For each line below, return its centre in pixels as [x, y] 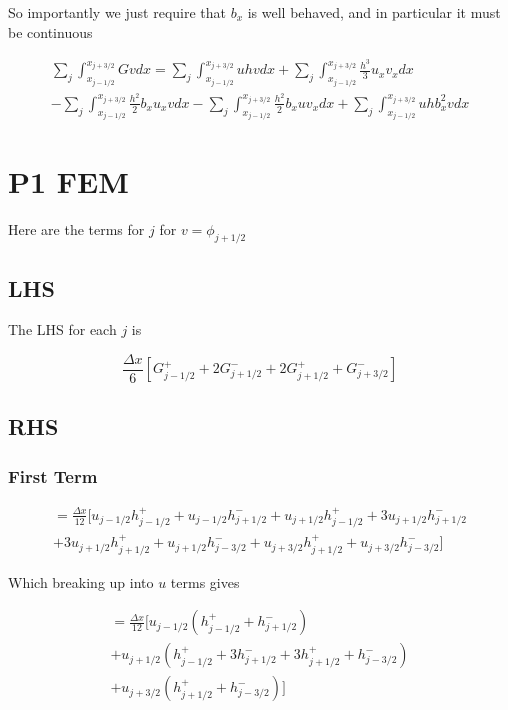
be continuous [50, 31]
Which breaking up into [81, 581]
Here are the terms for [76, 229]
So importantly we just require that [117, 12]
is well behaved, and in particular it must [374, 12]
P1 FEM [68, 181]
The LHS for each [62, 329]
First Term [53, 475]
